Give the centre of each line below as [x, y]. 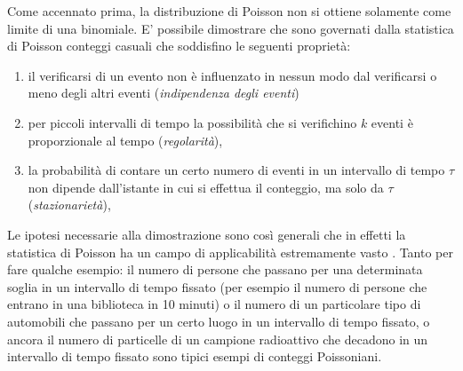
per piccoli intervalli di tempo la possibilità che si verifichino [192, 122]
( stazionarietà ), [69, 205]
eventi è [392, 122]
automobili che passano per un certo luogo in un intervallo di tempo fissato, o [219, 321]
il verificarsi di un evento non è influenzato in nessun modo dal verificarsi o [232, 75]
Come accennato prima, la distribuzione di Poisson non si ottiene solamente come [229, 11]
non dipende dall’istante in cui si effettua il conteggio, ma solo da [206, 187]
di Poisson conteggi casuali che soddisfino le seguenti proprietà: [179, 46]
